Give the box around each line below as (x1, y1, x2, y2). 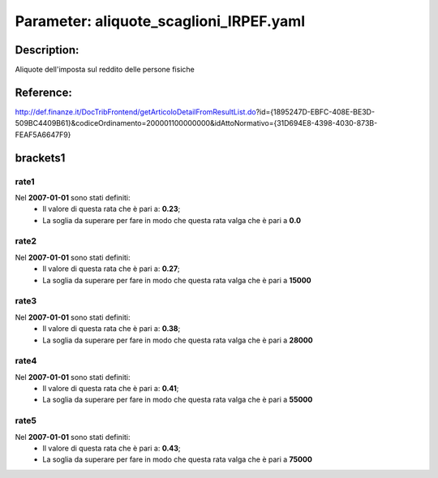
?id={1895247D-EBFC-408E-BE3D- (255, 106, 376, 117)
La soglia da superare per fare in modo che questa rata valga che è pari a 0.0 (42, 215, 302, 225)
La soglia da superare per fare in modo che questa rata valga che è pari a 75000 (42, 454, 312, 464)
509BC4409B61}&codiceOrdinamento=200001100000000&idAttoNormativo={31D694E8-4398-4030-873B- (15, 118, 378, 128)
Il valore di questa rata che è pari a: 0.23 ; (42, 204, 181, 214)
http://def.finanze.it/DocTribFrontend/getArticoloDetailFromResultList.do (15, 106, 256, 117)
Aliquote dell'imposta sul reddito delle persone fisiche (15, 65, 195, 75)
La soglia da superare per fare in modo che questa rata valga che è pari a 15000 (42, 275, 311, 285)
